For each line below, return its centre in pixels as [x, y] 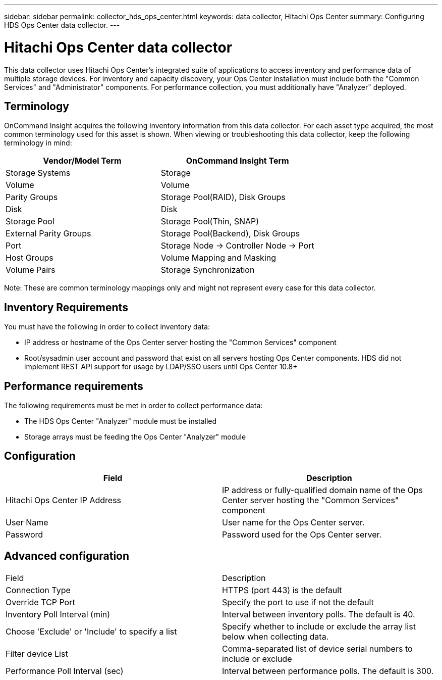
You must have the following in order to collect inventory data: [107, 327]
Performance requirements [74, 386]
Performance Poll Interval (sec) [65, 671]
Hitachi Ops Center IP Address [64, 500]
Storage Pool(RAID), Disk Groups [223, 197]
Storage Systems [38, 173]
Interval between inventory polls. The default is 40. [319, 614]
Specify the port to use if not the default [298, 602]
